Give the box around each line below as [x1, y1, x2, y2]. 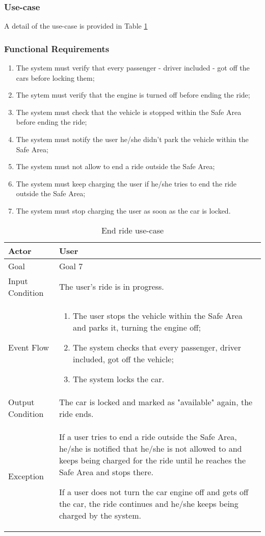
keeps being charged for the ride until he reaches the [59, 454, 246, 466]
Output [8, 395, 35, 408]
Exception [8, 470, 44, 482]
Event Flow [8, 341, 49, 353]
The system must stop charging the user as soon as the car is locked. [16, 205, 231, 216]
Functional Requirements [4, 42, 110, 55]
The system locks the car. [73, 372, 164, 385]
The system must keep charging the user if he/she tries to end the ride [16, 178, 237, 189]
